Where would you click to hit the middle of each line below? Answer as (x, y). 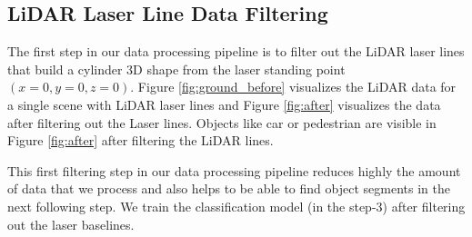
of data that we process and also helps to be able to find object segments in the (229, 188)
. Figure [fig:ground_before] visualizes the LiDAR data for (293, 87)
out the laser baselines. (71, 224)
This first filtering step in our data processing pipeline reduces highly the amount (234, 170)
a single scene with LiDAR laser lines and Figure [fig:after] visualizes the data (224, 104)
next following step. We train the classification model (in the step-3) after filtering (236, 206)
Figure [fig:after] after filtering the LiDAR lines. (141, 140)
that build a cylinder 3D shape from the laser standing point (176, 69)
